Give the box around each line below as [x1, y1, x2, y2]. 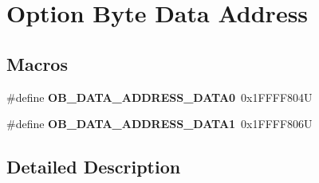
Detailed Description [6, 154, 181, 179]
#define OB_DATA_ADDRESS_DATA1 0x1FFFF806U [6, 115, 313, 132]
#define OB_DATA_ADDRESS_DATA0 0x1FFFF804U [6, 88, 313, 105]
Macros [6, 51, 68, 76]
